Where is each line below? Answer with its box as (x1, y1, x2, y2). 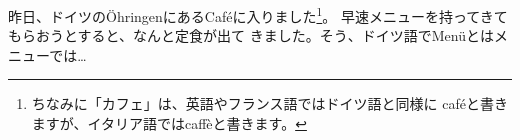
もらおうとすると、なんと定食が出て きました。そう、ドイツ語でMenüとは (8, 25, 494, 46)
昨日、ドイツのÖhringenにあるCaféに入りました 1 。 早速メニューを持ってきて (8, 3, 508, 26)
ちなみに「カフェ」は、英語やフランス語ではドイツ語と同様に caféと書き (31, 93, 508, 114)
